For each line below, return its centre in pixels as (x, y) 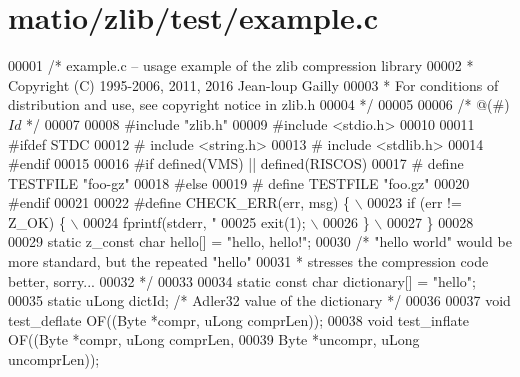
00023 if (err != (414, 202)
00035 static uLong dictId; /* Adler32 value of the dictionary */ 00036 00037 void (259, 300)
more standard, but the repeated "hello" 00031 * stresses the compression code (248, 261)
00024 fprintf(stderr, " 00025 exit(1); (194, 221)
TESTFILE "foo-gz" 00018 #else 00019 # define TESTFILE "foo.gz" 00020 (239, 182)
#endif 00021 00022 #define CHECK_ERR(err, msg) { (179, 202)
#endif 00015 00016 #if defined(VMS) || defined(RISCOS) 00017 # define (236, 163)
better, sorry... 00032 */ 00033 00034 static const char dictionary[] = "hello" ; (242, 280)
